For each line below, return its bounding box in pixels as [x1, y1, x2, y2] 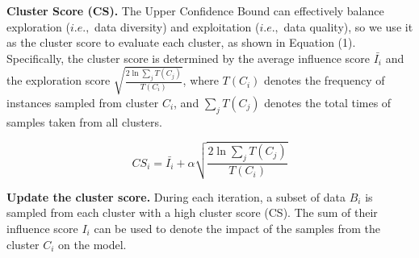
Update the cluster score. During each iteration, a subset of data [6, 188, 346, 205]
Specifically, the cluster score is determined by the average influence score [6, 49, 371, 66]
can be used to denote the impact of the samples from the [94, 220, 380, 236]
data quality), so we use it [283, 18, 413, 35]
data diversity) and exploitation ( [94, 18, 260, 35]
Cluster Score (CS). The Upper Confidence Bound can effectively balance [6, 2, 384, 19]
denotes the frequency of [264, 72, 385, 89]
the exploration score [6, 72, 111, 89]
